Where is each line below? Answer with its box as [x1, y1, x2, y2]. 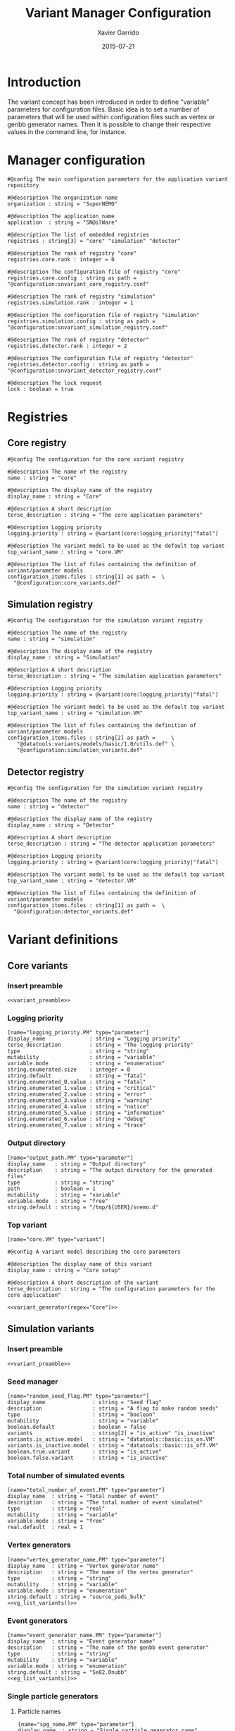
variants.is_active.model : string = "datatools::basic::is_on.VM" [7, 1436, 216, 1443]
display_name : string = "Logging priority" [7, 1036, 181, 1043]
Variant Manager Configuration [25, 5, 212, 21]
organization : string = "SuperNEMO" [7, 200, 118, 208]
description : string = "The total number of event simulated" [7, 1499, 203, 1507]
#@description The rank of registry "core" [7, 249, 137, 257]
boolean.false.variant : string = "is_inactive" [7, 1454, 169, 1461]
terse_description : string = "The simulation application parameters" [7, 673, 222, 680]
